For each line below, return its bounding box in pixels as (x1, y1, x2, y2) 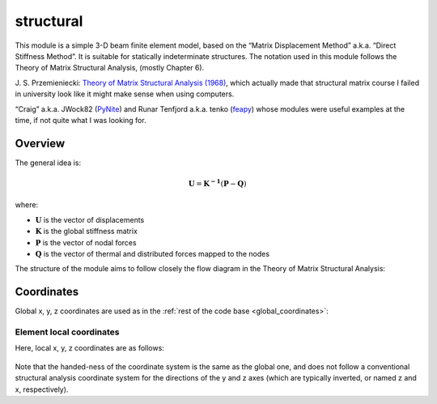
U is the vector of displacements (35, 215, 145, 224)
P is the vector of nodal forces (35, 237, 137, 247)
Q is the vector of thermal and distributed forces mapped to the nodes (35, 249, 270, 258)
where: (15, 200, 39, 210)
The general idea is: (15, 158, 81, 168)
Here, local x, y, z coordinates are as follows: (15, 343, 165, 353)
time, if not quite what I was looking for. (15, 115, 146, 125)
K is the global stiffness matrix (35, 227, 138, 236)
